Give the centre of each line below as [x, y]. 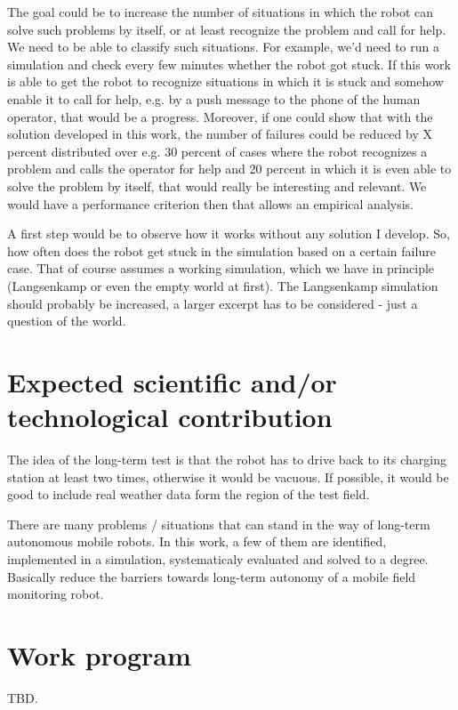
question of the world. [67, 321]
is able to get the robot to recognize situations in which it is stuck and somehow [225, 81]
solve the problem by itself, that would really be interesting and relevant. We [217, 186]
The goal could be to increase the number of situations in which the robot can [221, 12]
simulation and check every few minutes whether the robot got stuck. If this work [229, 64]
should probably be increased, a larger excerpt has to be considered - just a [213, 303]
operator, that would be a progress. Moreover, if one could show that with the [220, 116]
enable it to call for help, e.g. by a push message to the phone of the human [214, 98]
